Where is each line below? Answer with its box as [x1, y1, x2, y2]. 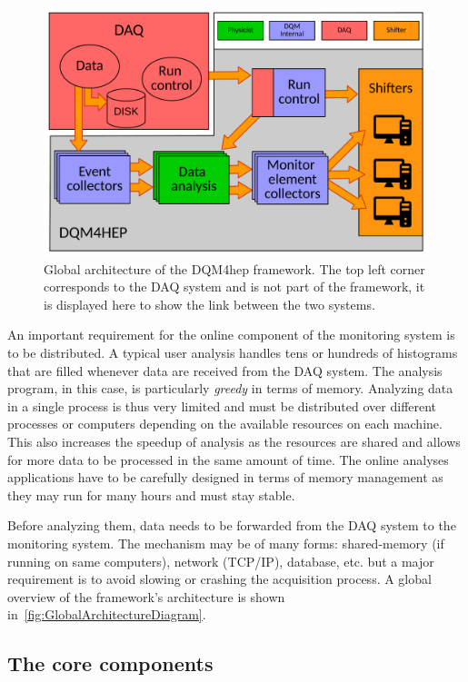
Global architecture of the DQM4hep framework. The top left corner [44, 259, 425, 278]
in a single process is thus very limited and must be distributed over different [7, 396, 437, 415]
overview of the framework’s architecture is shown [7, 587, 285, 606]
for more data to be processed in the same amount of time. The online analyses [7, 450, 449, 469]
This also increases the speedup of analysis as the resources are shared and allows [7, 432, 461, 451]
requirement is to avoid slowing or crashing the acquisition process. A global [7, 569, 432, 588]
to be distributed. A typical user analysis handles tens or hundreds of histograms [7, 343, 458, 362]
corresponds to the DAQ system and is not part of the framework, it [44, 277, 425, 296]
